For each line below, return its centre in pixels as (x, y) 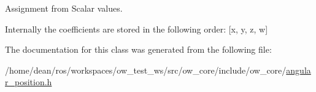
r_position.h (29, 82)
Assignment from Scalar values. (64, 8)
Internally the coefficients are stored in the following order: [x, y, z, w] (137, 29)
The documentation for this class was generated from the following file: (138, 49)
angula (299, 70)
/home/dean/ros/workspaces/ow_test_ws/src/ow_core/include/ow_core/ (146, 70)
